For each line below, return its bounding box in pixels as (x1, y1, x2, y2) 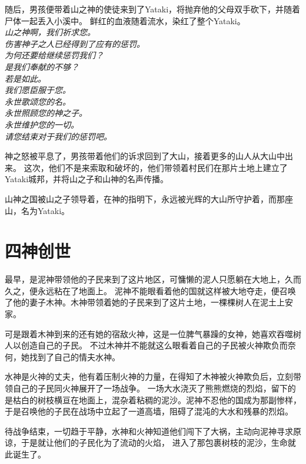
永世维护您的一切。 (5, 118, 79, 130)
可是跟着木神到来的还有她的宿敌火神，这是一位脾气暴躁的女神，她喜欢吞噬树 (5, 327, 301, 340)
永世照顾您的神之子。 (5, 107, 87, 119)
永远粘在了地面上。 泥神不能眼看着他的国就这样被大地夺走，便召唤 (37, 284, 296, 297)
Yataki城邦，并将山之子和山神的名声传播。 (5, 173, 169, 185)
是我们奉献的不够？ (5, 60, 79, 73)
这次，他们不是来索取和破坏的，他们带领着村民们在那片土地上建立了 (24, 161, 288, 173)
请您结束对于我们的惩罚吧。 (5, 130, 112, 142)
